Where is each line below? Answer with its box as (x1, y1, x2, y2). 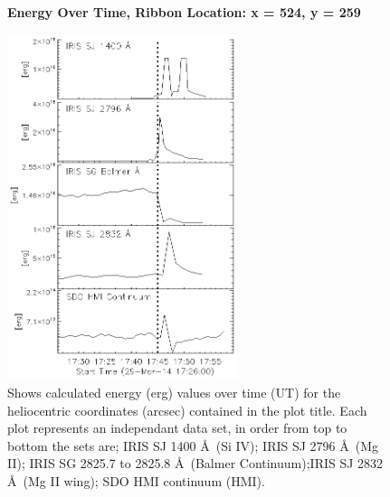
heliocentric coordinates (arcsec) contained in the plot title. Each (7, 400, 367, 419)
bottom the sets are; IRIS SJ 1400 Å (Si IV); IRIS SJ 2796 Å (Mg (7, 436, 379, 455)
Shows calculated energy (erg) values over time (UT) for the (7, 382, 341, 401)
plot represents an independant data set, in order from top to (7, 418, 347, 437)
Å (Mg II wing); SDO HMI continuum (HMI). (7, 471, 265, 490)
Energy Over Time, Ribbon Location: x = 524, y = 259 (7, 3, 361, 21)
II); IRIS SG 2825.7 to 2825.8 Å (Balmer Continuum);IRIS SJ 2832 (7, 454, 384, 473)
